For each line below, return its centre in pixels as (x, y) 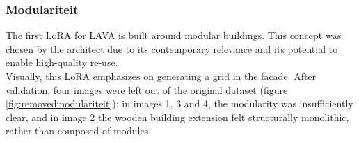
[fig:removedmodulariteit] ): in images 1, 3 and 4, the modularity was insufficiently (179, 103)
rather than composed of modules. (79, 131)
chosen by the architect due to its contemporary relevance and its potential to (172, 48)
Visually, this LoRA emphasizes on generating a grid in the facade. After (161, 76)
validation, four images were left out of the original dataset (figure (147, 89)
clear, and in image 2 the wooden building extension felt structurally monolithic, (177, 117)
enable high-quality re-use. (62, 62)
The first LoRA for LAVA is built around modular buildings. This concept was (174, 35)
